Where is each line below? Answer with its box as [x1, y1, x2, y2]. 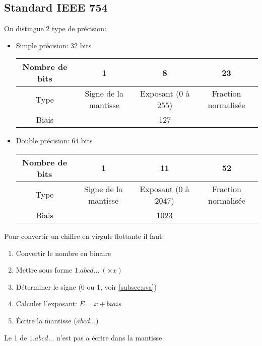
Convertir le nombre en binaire [16, 247, 111, 258]
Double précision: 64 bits [16, 135, 93, 146]
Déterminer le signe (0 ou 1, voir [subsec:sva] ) [16, 281, 157, 292]
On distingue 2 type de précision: [4, 23, 106, 34]
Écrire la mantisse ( [16, 315, 77, 325]
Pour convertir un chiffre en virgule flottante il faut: [4, 230, 164, 241]
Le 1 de [4, 332, 27, 342]
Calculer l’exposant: [16, 298, 77, 309]
